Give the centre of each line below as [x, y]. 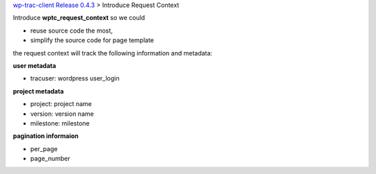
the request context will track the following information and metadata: [112, 53]
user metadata [34, 65]
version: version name [62, 114]
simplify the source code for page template [92, 40]
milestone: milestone [60, 123]
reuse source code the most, [71, 31]
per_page [44, 148]
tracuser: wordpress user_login [75, 78]
